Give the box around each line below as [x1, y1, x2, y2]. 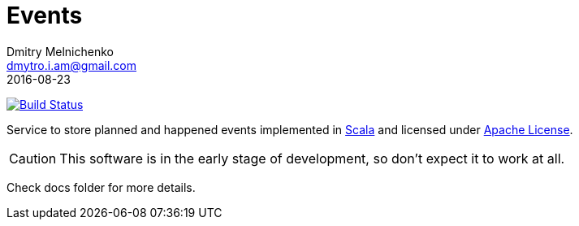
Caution [9, 150, 57, 167]
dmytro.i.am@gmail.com [6, 58, 137, 72]
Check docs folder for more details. [6, 180, 196, 194]
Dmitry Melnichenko [6, 44, 114, 59]
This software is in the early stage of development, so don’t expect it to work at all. [59, 150, 565, 167]
